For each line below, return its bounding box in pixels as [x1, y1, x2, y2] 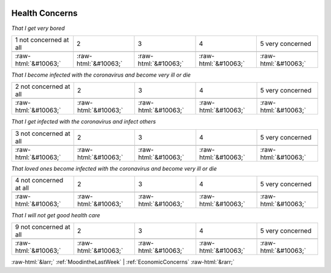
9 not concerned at [15, 223, 70, 231]
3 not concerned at [15, 129, 70, 138]
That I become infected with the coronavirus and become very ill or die [11, 71, 191, 78]
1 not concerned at [15, 36, 69, 44]
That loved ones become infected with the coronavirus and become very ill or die [11, 165, 217, 172]
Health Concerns [11, 8, 78, 18]
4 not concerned [15, 176, 64, 185]
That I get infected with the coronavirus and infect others [11, 118, 156, 125]
